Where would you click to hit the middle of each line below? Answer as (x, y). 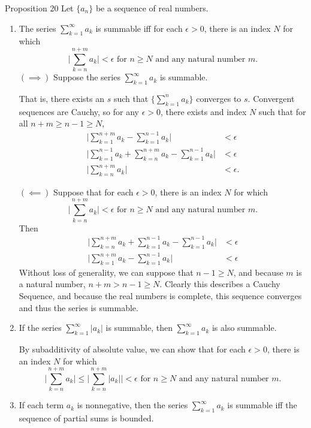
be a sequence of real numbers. (152, 8)
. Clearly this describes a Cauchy (220, 284)
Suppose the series (87, 77)
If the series (40, 328)
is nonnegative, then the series (132, 405)
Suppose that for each (93, 192)
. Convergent (271, 98)
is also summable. (244, 328)
